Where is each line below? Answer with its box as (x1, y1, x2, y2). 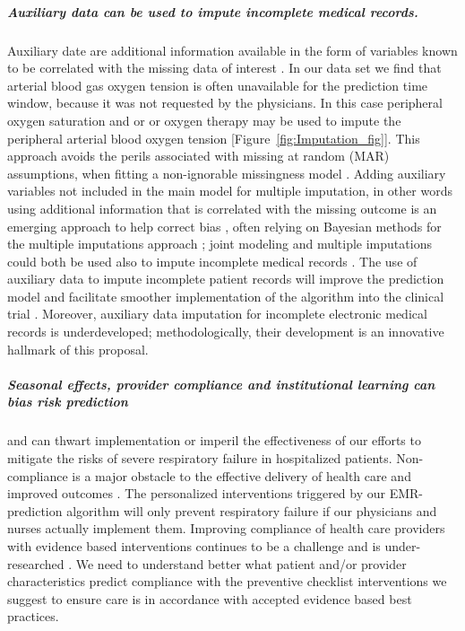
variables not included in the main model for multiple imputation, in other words (7, 181, 452, 200)
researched (7, 554, 65, 573)
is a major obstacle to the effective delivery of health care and (72, 466, 411, 485)
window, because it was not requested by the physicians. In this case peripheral (7, 93, 443, 112)
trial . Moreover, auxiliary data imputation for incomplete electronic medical (7, 304, 427, 323)
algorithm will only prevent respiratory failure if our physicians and (66, 501, 437, 520)
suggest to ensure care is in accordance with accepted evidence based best (7, 589, 412, 608)
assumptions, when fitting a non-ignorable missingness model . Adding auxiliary (7, 163, 446, 182)
